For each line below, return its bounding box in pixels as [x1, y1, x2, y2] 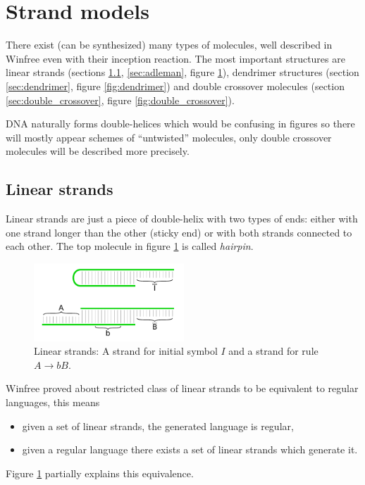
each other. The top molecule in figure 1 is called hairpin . [6, 239, 254, 253]
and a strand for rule [228, 344, 318, 358]
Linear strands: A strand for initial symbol [34, 344, 218, 358]
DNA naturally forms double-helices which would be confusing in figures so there [6, 116, 355, 131]
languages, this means [6, 394, 100, 409]
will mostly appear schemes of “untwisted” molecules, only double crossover [6, 130, 332, 144]
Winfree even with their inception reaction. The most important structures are [6, 51, 345, 65]
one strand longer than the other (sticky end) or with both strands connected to [6, 225, 352, 239]
